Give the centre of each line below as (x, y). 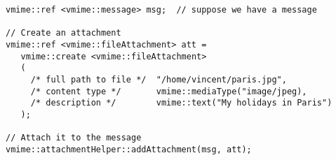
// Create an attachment (63, 33)
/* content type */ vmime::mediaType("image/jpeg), (169, 91)
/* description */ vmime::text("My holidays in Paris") (181, 103)
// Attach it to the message (74, 138)
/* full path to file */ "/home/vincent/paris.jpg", (159, 79)
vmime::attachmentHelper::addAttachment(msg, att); (129, 149)
